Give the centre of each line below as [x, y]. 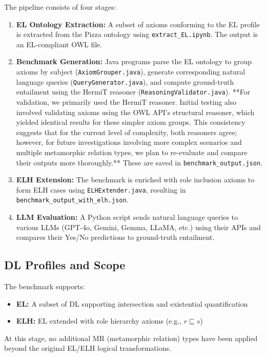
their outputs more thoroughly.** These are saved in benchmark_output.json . [139, 162]
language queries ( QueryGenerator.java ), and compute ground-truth [125, 81]
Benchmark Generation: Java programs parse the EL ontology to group [134, 61]
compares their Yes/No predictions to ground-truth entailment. [115, 237]
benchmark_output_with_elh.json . [72, 200]
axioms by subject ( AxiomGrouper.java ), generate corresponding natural [131, 72]
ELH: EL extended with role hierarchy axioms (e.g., [99, 321]
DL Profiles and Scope [65, 265]
